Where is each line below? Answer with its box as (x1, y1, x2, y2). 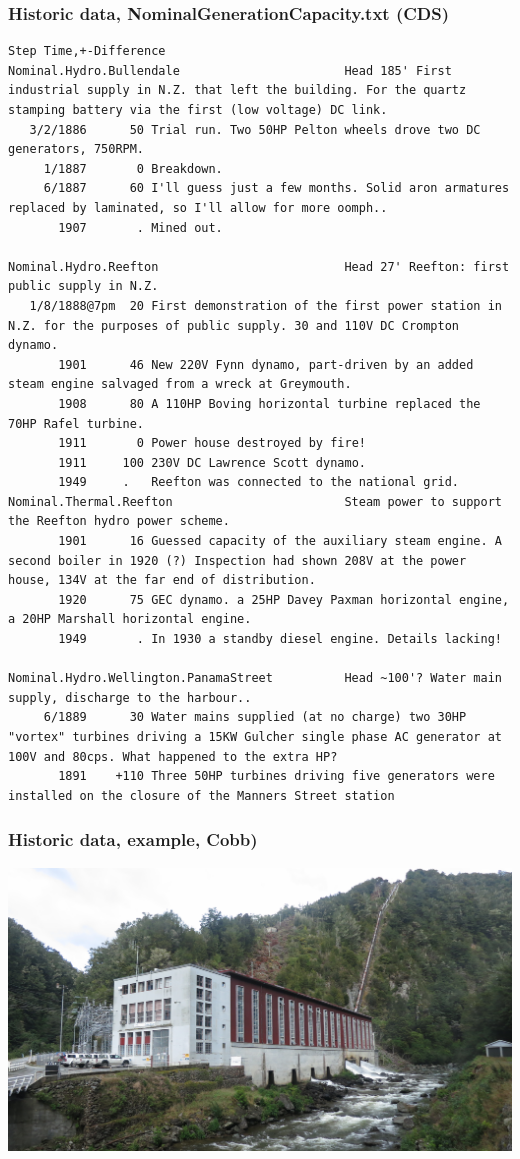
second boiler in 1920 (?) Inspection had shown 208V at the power (8, 553, 467, 568)
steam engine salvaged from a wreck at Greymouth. (8, 377, 352, 392)
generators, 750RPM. (8, 142, 145, 157)
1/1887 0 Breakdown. (43, 161, 223, 176)
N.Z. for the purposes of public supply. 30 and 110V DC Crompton (8, 318, 460, 333)
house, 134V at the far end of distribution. (8, 573, 316, 588)
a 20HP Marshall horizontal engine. (8, 612, 252, 627)
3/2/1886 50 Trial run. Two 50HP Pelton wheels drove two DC (29, 122, 481, 137)
